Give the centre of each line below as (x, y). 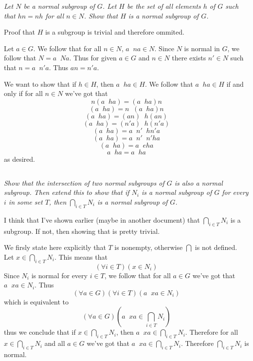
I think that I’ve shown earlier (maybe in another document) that (102, 219)
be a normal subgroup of (59, 6)
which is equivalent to (36, 301)
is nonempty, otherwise (149, 247)
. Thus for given (93, 58)
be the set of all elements (164, 6)
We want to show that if (40, 84)
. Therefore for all (212, 332)
